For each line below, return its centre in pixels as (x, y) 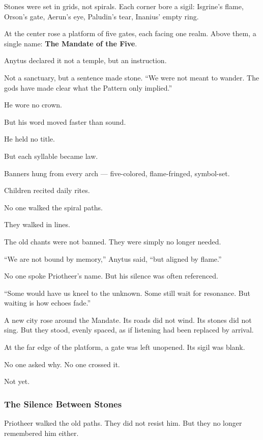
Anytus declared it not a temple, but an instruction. (85, 60)
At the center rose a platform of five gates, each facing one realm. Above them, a (130, 33)
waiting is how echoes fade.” (48, 303)
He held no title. (30, 139)
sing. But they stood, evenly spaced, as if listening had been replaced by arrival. (129, 330)
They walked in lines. (37, 224)
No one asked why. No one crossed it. (62, 364)
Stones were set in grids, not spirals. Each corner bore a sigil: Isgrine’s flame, (124, 6)
